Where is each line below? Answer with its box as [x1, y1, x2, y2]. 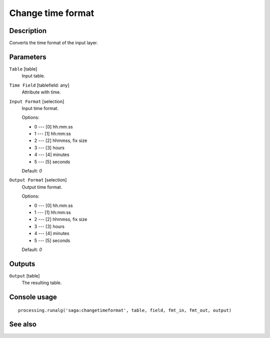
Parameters [9, 52, 46, 61]
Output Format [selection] [9, 177, 67, 183]
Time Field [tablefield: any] [9, 82, 69, 88]
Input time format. [21, 105, 59, 111]
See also [9, 320, 37, 328]
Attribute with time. [21, 89, 61, 95]
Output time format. [21, 184, 62, 190]
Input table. [21, 73, 45, 79]
